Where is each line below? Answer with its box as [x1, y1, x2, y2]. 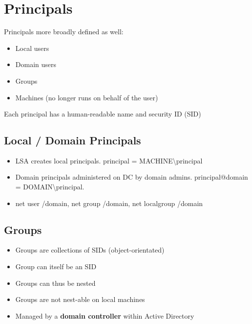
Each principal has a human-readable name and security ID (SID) [4, 109, 201, 119]
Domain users [15, 59, 57, 69]
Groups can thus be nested [15, 278, 96, 288]
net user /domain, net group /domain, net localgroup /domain [15, 198, 203, 208]
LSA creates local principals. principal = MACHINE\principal [15, 155, 203, 165]
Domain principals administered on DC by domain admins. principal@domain [15, 172, 248, 182]
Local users [15, 43, 49, 53]
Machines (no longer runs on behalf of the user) [15, 92, 158, 102]
